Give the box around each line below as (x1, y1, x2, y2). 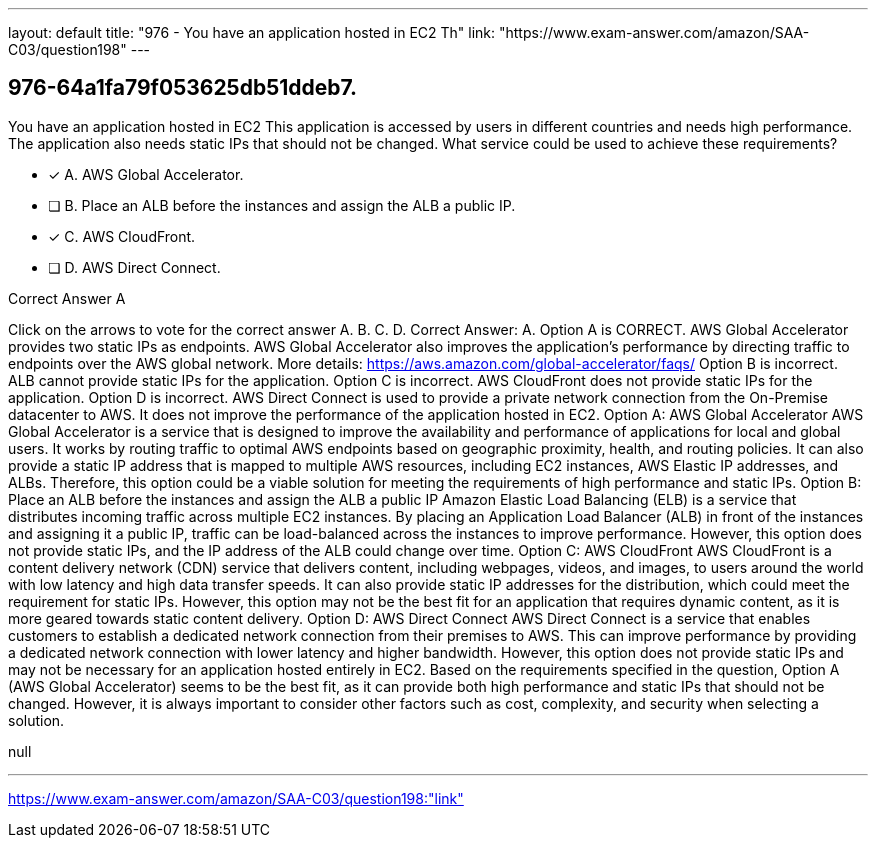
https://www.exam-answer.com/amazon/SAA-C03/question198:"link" (8, 789, 464, 807)
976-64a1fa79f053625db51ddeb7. (8, 75, 358, 101)
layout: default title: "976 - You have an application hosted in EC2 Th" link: (8, 24, 496, 41)
